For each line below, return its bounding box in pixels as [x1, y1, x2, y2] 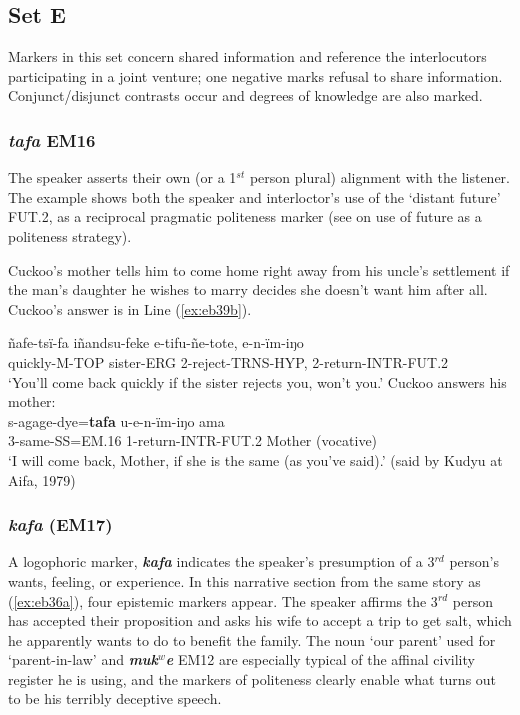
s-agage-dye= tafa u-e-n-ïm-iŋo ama [8, 410, 225, 431]
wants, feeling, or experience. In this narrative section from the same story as [8, 570, 481, 591]
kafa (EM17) [8, 512, 113, 537]
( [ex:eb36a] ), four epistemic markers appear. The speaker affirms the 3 [8, 590, 438, 611]
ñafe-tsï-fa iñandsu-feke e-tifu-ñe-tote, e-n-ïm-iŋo [8, 332, 304, 353]
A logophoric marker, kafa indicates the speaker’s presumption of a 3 [8, 551, 435, 572]
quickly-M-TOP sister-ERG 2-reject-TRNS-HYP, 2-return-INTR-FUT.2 [8, 351, 449, 372]
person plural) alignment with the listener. [249, 167, 510, 188]
